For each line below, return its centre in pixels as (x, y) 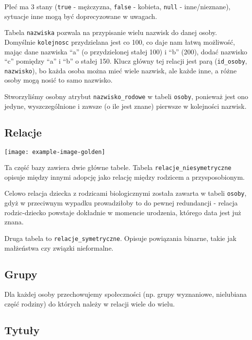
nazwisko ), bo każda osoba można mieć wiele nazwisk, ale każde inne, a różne (121, 70)
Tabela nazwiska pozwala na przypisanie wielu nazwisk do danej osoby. (111, 32)
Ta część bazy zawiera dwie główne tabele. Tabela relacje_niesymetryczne (118, 167)
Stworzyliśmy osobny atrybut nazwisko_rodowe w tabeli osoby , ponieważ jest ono (126, 96)
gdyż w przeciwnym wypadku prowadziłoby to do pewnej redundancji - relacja (121, 203)
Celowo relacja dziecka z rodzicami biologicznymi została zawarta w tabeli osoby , (126, 193)
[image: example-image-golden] (55, 152)
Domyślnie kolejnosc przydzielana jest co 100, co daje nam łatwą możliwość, (120, 42)
